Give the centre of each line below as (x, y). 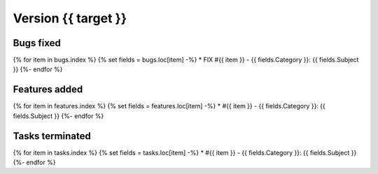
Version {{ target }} (70, 18)
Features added (48, 90)
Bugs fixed (37, 43)
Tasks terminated (52, 136)
